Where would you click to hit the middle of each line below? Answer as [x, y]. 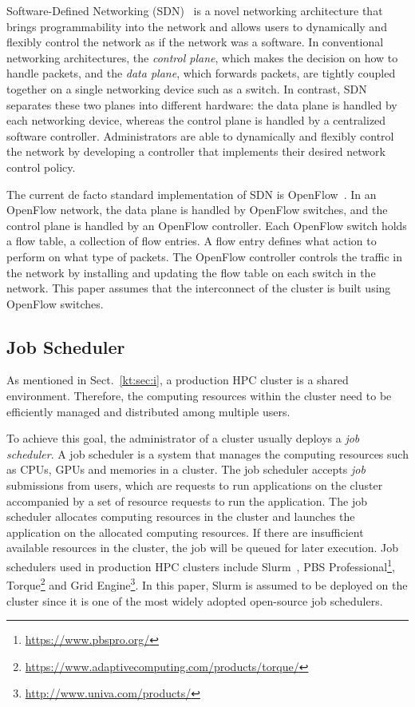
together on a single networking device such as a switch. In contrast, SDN [187, 88]
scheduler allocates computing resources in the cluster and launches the [181, 516]
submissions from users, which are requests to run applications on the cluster [195, 485]
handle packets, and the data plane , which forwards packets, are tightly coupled [201, 73]
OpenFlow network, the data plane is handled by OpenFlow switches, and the [197, 210]
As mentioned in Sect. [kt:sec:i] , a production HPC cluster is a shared [178, 380]
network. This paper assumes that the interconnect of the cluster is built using [199, 288]
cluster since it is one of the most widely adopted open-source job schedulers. [195, 600]
